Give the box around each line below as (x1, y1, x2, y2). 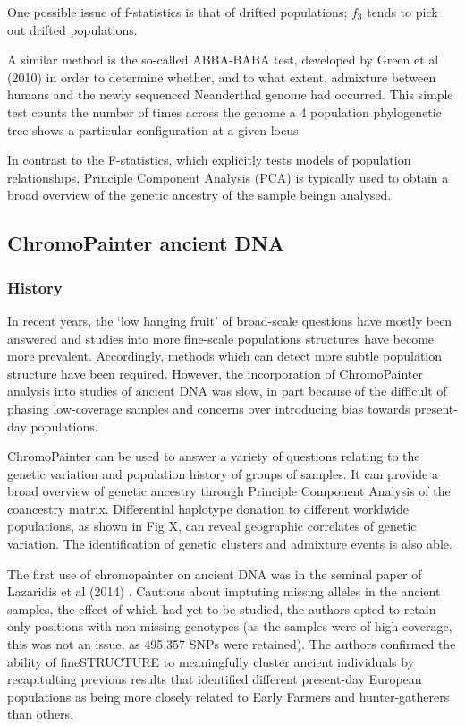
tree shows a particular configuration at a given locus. (7, 120, 302, 139)
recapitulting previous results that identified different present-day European (7, 670, 422, 688)
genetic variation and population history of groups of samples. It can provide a (7, 464, 438, 483)
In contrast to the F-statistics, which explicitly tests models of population (7, 150, 411, 169)
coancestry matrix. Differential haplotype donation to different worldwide (7, 499, 409, 517)
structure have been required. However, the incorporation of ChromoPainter (7, 363, 423, 382)
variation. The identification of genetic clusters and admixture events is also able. (7, 534, 452, 553)
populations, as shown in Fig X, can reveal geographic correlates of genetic (7, 517, 417, 535)
